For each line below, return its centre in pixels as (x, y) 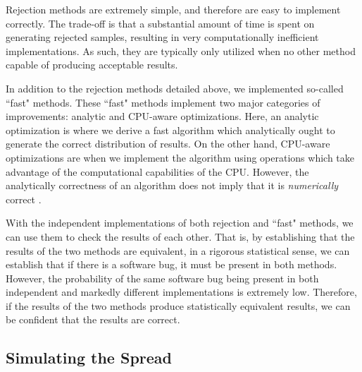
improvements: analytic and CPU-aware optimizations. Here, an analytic (162, 116)
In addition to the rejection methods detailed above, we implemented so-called (175, 88)
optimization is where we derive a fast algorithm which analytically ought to (170, 130)
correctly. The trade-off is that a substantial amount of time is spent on (160, 23)
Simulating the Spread (89, 358)
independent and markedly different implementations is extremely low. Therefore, (181, 292)
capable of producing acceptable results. (92, 65)
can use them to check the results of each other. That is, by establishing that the (180, 236)
